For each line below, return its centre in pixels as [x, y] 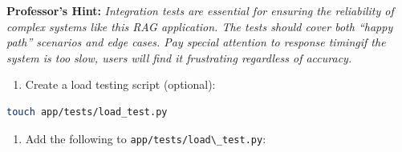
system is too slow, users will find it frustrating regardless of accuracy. [179, 57]
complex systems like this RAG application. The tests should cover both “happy [200, 26]
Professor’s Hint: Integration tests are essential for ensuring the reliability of [200, 10]
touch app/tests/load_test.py [87, 112]
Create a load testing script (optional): [120, 84]
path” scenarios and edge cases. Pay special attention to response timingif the [196, 42]
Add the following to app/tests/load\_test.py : [146, 138]
